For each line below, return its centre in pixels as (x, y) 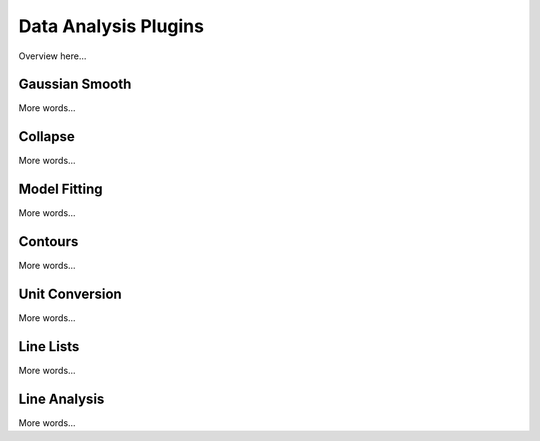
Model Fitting (61, 189)
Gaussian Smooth (75, 84)
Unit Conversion (70, 293)
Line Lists (49, 346)
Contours (48, 241)
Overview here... (52, 56)
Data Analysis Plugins (111, 26)
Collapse (46, 136)
